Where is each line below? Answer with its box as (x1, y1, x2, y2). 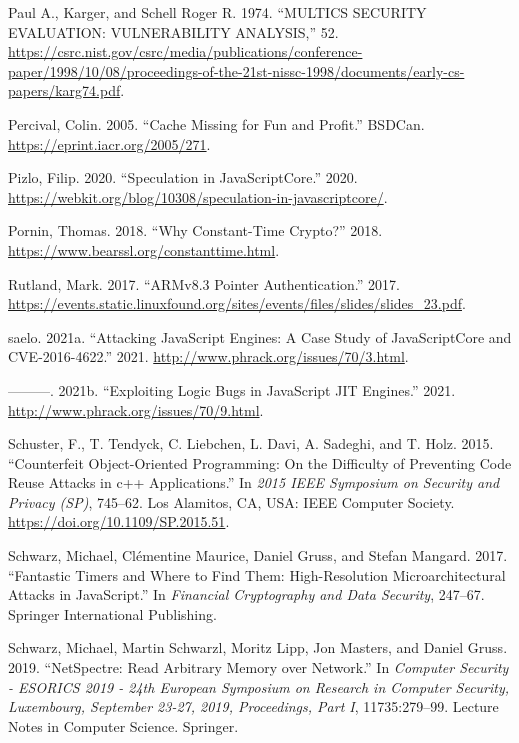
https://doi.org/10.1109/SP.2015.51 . (8, 511, 230, 532)
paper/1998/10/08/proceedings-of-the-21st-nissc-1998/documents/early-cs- (8, 60, 465, 81)
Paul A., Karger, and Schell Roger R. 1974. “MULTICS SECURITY (8, 2, 427, 22)
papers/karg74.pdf (8, 80, 121, 101)
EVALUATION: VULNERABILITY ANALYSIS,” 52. (8, 21, 339, 42)
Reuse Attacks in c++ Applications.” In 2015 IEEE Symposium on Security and (8, 472, 500, 493)
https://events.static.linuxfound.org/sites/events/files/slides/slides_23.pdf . (8, 293, 466, 314)
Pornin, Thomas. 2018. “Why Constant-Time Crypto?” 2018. (8, 220, 383, 241)
